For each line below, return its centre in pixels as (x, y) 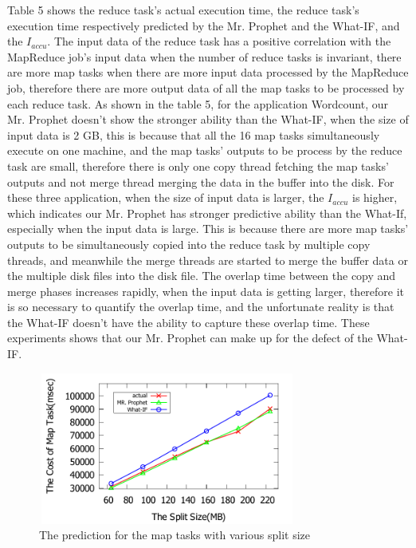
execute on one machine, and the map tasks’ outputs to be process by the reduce (205, 150)
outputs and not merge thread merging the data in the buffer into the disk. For (201, 181)
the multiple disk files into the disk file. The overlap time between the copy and (202, 276)
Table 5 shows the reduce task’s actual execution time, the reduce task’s (183, 10)
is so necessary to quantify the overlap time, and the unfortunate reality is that (201, 307)
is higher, (375, 197)
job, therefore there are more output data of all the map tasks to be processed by (206, 87)
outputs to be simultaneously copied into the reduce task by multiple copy (189, 244)
